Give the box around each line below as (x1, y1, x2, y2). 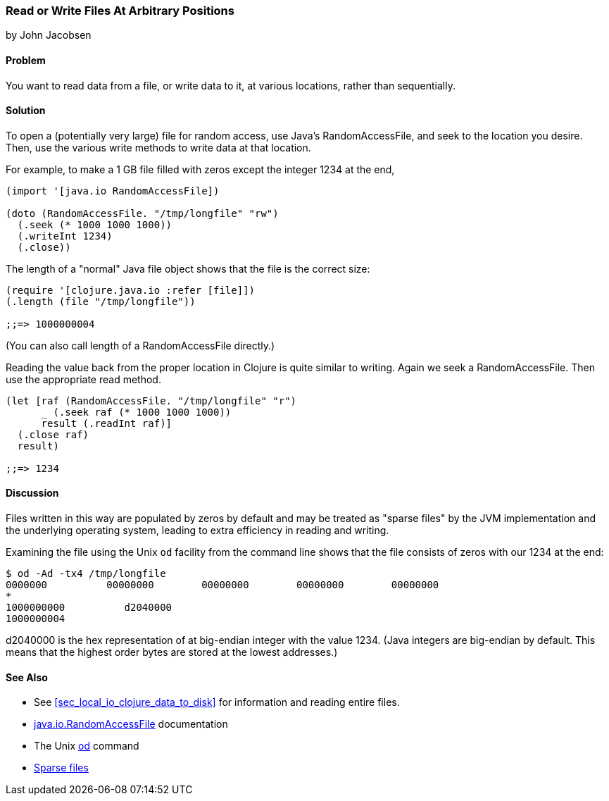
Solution (6, 104, 46, 117)
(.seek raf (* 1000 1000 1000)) (53, 406, 232, 418)
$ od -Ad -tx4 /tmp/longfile (6, 568, 166, 580)
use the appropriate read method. (6, 373, 161, 385)
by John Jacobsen (6, 29, 92, 42)
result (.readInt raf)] (41, 417, 172, 429)
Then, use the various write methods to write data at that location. (6, 141, 311, 154)
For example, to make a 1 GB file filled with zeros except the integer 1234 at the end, (6, 163, 395, 175)
